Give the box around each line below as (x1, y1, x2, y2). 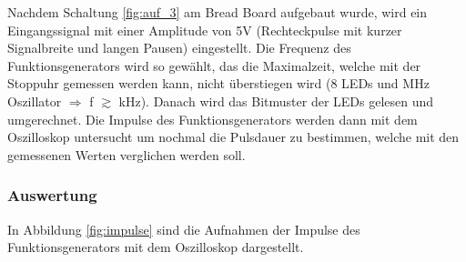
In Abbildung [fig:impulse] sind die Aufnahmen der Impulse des (7, 219, 360, 238)
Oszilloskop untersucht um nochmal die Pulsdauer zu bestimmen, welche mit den (7, 127, 460, 146)
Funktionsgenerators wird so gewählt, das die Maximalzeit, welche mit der (7, 55, 421, 75)
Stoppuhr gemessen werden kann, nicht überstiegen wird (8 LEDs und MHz (7, 74, 430, 93)
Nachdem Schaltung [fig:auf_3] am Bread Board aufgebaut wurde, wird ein (7, 3, 428, 21)
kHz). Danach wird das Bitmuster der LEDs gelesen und (118, 91, 434, 110)
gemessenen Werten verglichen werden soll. (7, 145, 246, 164)
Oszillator (7, 91, 62, 110)
